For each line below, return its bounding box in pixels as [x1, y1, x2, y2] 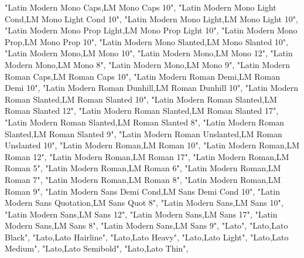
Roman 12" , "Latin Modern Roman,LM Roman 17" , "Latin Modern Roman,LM [5, 150, 289, 162]
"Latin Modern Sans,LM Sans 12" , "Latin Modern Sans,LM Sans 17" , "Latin [5, 208, 278, 220]
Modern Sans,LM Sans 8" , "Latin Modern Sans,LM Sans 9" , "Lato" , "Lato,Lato [5, 219, 288, 232]
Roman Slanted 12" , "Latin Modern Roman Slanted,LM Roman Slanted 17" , [5, 104, 279, 117]
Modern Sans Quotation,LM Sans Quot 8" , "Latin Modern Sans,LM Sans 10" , [5, 196, 283, 209]
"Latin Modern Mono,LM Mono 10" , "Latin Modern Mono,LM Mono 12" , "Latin [5, 47, 293, 59]
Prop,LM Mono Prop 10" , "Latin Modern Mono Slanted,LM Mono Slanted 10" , [5, 35, 288, 47]
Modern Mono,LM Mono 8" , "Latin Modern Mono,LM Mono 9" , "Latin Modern [5, 58, 291, 70]
